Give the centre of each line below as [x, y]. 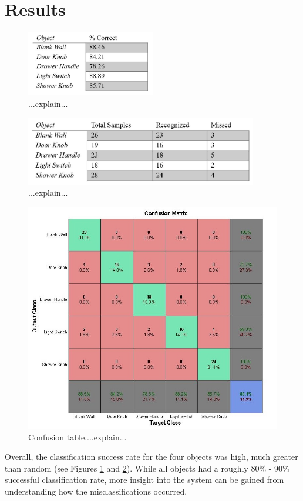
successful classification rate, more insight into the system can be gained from [144, 480]
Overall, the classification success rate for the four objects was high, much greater [151, 457]
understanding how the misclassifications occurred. [96, 491]
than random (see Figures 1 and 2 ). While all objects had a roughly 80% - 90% [147, 468]
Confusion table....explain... [78, 437]
